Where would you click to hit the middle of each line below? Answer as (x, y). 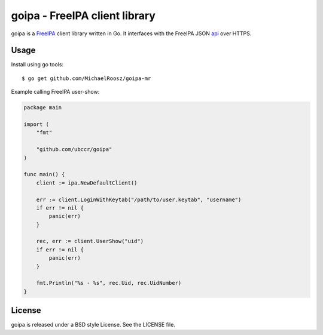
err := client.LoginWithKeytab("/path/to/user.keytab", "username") (139, 199)
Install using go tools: (37, 64)
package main (43, 108)
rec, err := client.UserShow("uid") (90, 241)
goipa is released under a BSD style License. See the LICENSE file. (93, 325)
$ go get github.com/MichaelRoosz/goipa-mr (86, 78)
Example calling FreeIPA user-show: (55, 92)
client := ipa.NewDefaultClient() (87, 183)
